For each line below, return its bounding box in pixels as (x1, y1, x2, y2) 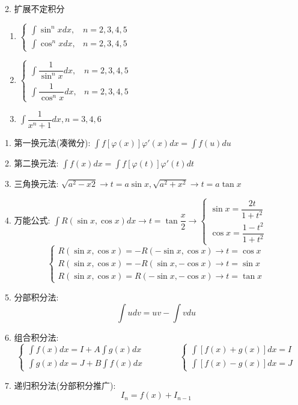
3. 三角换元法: (5, 177, 59, 189)
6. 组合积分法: (5, 330, 59, 343)
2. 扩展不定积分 (5, 2, 65, 14)
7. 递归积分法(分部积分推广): (5, 379, 116, 391)
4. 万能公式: (5, 213, 50, 226)
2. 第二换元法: (5, 156, 59, 169)
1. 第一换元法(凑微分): (5, 136, 91, 148)
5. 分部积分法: (5, 290, 59, 303)
